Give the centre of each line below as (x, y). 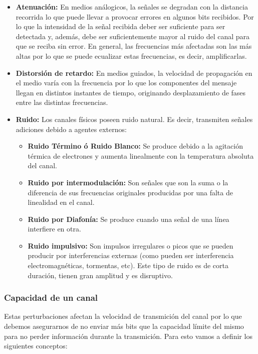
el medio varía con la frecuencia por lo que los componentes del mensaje (126, 83)
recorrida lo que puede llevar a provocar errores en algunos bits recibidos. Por (135, 16)
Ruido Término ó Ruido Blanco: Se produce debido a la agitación (135, 146)
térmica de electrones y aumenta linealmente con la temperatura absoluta (141, 155)
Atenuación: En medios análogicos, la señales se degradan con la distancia (132, 7)
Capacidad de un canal (51, 298)
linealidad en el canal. (61, 202)
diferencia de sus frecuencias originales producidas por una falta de (130, 192)
